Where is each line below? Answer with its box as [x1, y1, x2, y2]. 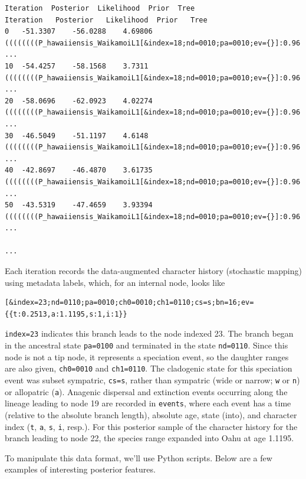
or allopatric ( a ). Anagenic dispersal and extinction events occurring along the [5, 385, 288, 397]
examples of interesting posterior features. [5, 463, 156, 475]
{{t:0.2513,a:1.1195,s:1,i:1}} [5, 309, 127, 318]
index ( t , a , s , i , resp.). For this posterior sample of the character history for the [5, 420, 298, 432]
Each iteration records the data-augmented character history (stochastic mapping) [5, 265, 302, 277]
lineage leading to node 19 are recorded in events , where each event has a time [5, 397, 291, 409]
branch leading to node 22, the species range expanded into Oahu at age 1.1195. [5, 432, 294, 444]
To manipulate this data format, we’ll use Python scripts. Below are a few [5, 451, 272, 464]
